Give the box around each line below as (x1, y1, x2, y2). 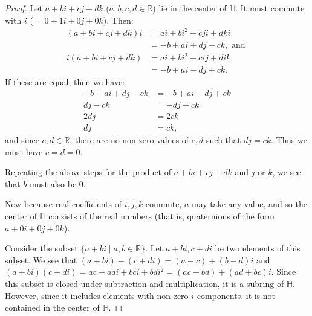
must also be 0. (30, 177, 86, 190)
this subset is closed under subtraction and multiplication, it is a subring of (5, 277, 284, 289)
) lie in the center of (152, 2, 227, 14)
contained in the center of (5, 301, 100, 314)
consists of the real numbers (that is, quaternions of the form (48, 210, 275, 222)
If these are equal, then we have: (5, 76, 125, 88)
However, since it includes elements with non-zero (5, 289, 189, 301)
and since (5, 134, 39, 146)
